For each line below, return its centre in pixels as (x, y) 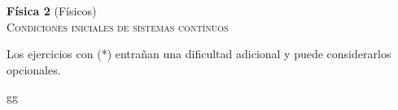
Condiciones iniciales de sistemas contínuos (118, 26)
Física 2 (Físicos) (52, 11)
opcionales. (34, 69)
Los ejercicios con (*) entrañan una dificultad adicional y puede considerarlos (199, 54)
